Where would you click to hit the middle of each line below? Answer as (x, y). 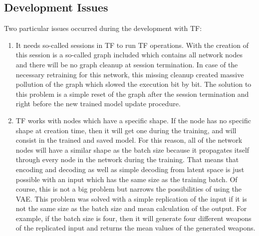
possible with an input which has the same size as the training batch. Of (127, 179)
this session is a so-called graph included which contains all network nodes (129, 55)
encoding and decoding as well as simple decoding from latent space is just (130, 169)
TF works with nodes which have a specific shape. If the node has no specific (133, 120)
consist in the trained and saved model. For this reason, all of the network (129, 140)
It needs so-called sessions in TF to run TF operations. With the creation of (132, 45)
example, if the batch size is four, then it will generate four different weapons (133, 218)
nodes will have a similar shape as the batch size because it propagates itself (132, 149)
